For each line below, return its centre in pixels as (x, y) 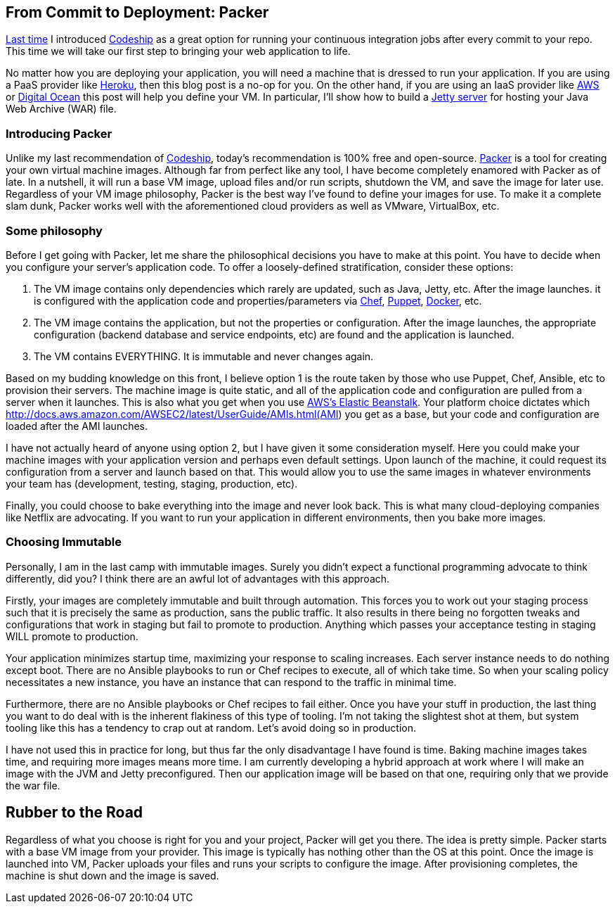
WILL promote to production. (72, 636)
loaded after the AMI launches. (77, 426)
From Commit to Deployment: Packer (137, 12)
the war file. (33, 785)
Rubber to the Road (75, 813)
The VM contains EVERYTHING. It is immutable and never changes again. (204, 356)
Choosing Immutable (64, 542)
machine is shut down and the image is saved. (112, 875)
